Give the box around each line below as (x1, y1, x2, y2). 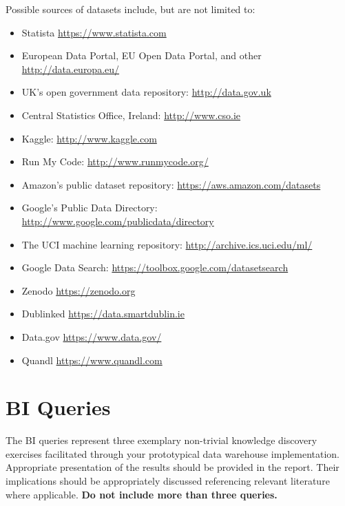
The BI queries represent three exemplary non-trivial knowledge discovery (6, 433, 317, 447)
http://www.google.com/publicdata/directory (21, 213, 214, 228)
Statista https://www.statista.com (21, 25, 167, 39)
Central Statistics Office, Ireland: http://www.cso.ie (21, 107, 241, 122)
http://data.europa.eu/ (21, 61, 120, 76)
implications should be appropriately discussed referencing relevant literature (6, 474, 330, 487)
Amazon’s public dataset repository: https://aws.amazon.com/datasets (21, 177, 321, 191)
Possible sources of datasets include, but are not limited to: (6, 2, 255, 16)
